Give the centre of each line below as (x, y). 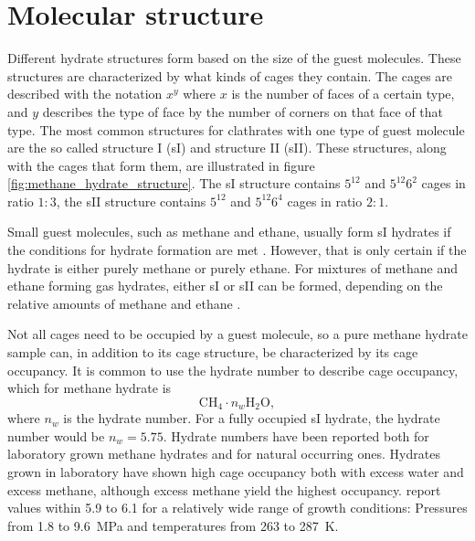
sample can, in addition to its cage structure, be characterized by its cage (213, 352)
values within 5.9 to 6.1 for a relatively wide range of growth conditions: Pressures (237, 508)
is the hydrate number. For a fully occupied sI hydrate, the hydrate (252, 418)
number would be (56, 435)
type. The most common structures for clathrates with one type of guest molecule (236, 129)
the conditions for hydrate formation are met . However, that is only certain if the (237, 250)
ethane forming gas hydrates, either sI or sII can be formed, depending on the (225, 286)
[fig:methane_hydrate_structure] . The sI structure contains (174, 183)
